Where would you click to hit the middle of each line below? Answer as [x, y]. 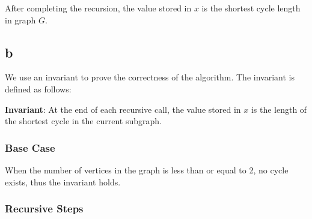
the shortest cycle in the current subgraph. [83, 121]
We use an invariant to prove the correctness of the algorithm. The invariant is [150, 77]
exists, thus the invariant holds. [63, 181]
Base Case [30, 147]
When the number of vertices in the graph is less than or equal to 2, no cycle [147, 169]
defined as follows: [38, 88]
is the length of [279, 109]
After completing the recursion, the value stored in [98, 8]
